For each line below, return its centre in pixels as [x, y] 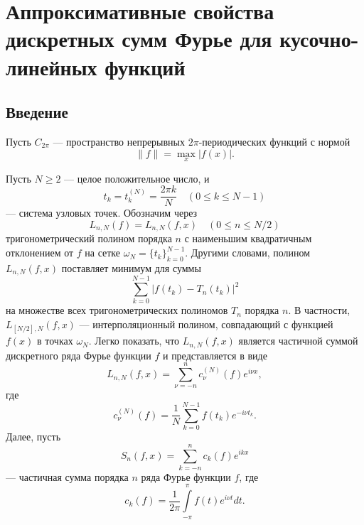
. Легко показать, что [134, 341]
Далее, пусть [33, 437]
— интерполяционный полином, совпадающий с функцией [206, 324]
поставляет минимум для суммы [131, 267]
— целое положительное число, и [137, 178]
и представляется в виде [215, 355]
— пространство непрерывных [119, 141]
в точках [55, 341]
